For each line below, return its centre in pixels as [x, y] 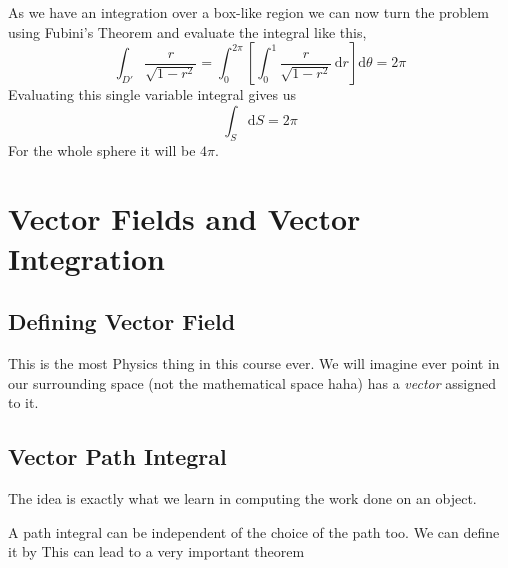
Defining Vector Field [122, 321]
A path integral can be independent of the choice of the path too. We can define [254, 531]
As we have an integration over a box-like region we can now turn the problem [248, 12]
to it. [23, 402]
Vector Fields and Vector [184, 218]
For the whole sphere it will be [102, 149]
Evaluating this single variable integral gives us [152, 94]
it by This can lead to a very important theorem [156, 551]
